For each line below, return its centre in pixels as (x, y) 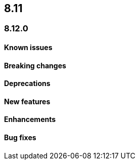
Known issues (28, 48)
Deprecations (27, 84)
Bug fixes (20, 138)
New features (27, 101)
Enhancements (30, 119)
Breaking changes (35, 65)
